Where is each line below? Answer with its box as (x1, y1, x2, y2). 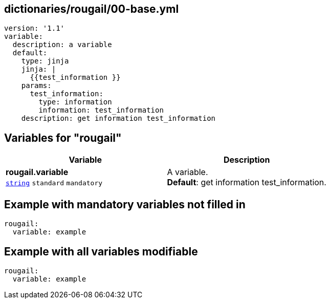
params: (21, 81, 52, 90)
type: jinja (21, 57, 69, 66)
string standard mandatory (6, 179, 103, 187)
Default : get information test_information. (167, 177, 326, 188)
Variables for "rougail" (4, 131, 122, 144)
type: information (38, 98, 112, 106)
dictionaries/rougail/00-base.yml (4, 3, 179, 15)
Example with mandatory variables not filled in (4, 198, 246, 211)
